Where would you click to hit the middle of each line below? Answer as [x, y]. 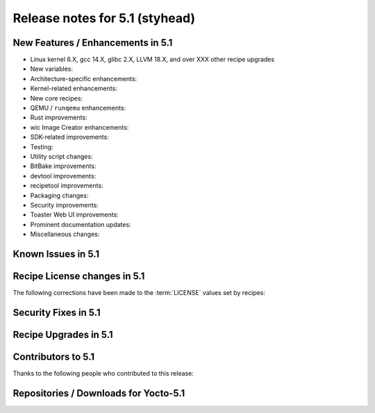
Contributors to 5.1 [54, 356]
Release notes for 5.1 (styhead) [104, 18]
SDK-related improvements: [69, 137]
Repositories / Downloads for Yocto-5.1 [99, 393]
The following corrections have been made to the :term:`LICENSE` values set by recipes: [139, 293]
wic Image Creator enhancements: [80, 127]
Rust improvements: [59, 117]
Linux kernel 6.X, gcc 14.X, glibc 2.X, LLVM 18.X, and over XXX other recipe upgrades [152, 60]
